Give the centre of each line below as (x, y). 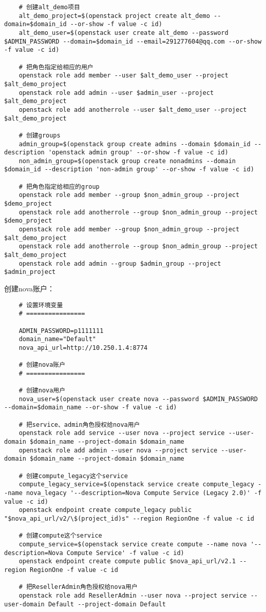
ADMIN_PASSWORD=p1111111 (61, 331)
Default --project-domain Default (107, 604)
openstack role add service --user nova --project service (122, 433)
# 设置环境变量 (41, 305)
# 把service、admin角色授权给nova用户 (79, 425)
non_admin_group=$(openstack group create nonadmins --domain (127, 161)
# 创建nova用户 (42, 391)
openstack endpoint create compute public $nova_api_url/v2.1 (127, 561)
